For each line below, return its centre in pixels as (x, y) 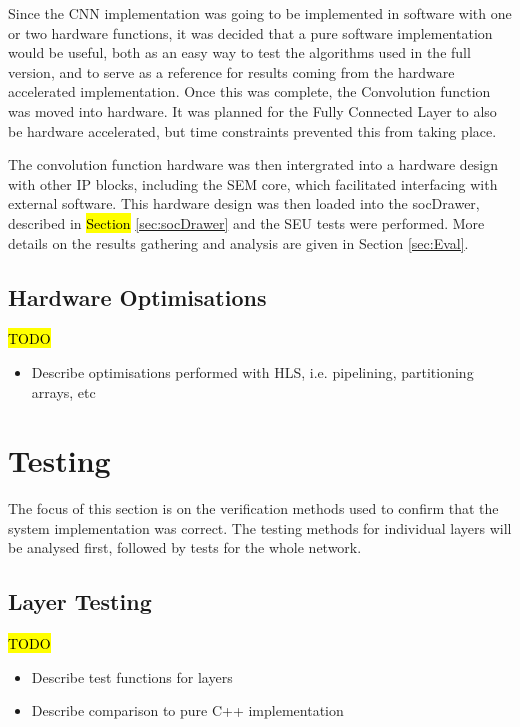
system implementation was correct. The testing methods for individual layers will (260, 527)
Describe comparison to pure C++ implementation (187, 710)
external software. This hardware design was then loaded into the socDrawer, (244, 203)
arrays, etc (63, 391)
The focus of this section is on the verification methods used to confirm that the (253, 508)
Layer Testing (80, 601)
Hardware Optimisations (137, 296)
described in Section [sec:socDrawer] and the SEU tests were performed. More (246, 222)
